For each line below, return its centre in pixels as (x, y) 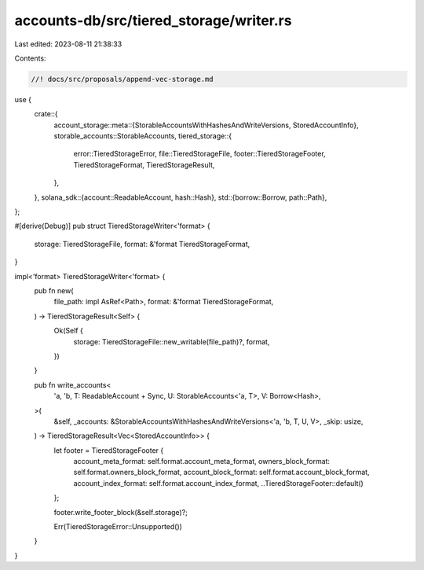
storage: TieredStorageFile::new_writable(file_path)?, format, (172, 341)
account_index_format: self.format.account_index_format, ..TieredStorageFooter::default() (219, 483)
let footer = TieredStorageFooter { (109, 450)
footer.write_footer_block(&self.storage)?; (121, 512)
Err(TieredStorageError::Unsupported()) (118, 527)
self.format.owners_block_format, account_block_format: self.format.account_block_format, (221, 473)
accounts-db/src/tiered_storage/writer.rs (153, 20)
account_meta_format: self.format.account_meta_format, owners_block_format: (201, 462)
